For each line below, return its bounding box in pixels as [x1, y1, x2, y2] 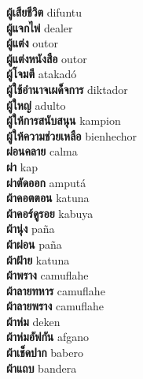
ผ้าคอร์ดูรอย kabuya [6, 205, 93, 221]
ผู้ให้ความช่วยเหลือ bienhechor [6, 127, 137, 144]
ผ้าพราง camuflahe [6, 267, 89, 283]
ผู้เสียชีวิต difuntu [6, 4, 82, 20]
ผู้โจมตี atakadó [6, 66, 77, 82]
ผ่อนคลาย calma [6, 143, 78, 159]
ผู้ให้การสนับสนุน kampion [6, 112, 121, 129]
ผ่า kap [6, 158, 38, 174]
